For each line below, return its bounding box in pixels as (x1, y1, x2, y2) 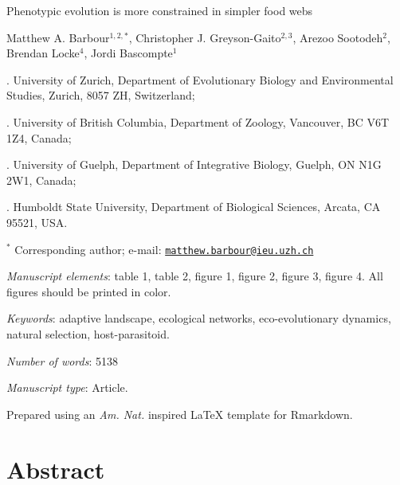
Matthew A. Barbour (6, 29, 110, 45)
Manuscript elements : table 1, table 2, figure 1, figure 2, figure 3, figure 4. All (6, 268, 383, 284)
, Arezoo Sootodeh (292, 29, 383, 45)
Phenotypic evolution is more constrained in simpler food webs (6, 2, 313, 18)
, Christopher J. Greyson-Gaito (128, 29, 281, 45)
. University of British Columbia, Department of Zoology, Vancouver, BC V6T (6, 113, 390, 130)
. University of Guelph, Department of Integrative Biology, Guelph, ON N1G (6, 156, 382, 173)
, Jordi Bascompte (84, 45, 173, 61)
